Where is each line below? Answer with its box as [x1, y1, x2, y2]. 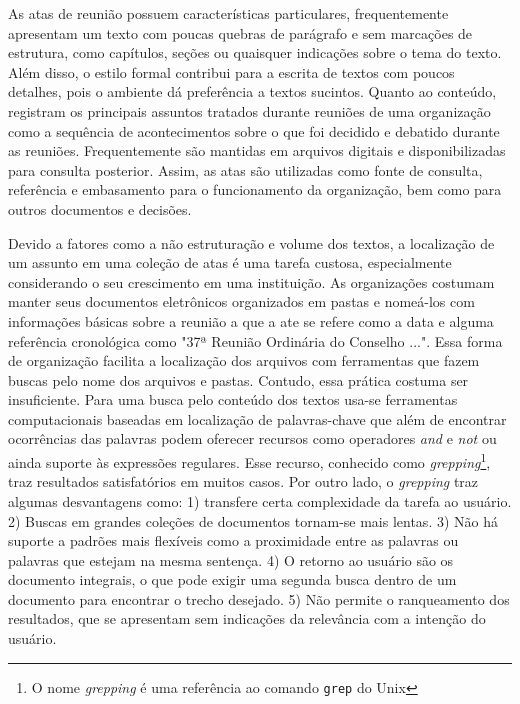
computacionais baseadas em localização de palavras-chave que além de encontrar [8, 408, 507, 429]
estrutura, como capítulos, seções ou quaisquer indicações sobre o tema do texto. [8, 42, 502, 63]
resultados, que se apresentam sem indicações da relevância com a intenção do [8, 608, 486, 629]
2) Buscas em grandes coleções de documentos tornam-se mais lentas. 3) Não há [8, 510, 498, 531]
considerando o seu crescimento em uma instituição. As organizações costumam [8, 271, 495, 292]
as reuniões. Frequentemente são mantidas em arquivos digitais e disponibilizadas [8, 140, 506, 161]
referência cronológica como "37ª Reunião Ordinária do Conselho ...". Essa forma [8, 330, 503, 351]
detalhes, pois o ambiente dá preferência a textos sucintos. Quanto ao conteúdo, [8, 81, 497, 102]
